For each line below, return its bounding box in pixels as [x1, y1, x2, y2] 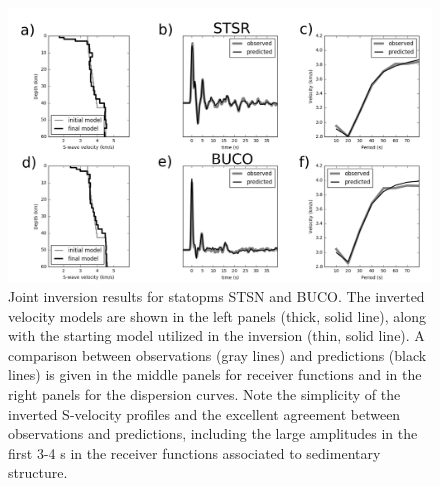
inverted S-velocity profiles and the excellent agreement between [8, 403, 401, 424]
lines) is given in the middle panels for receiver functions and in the [8, 364, 422, 385]
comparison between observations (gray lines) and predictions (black [8, 344, 427, 365]
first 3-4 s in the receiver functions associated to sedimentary [8, 442, 381, 463]
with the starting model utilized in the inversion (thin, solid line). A [8, 325, 425, 346]
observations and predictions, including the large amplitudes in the [8, 423, 418, 444]
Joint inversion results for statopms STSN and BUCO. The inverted [8, 286, 425, 307]
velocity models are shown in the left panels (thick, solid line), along [8, 305, 427, 326]
